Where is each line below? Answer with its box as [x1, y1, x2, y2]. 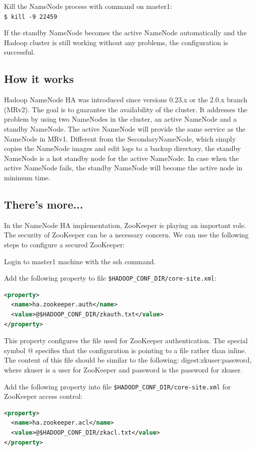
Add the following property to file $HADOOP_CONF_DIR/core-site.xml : [4, 273, 217, 283]
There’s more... [4, 196, 83, 212]
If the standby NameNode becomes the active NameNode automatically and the [4, 27, 247, 38]
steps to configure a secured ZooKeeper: [4, 239, 125, 249]
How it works [4, 71, 74, 86]
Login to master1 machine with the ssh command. [4, 256, 156, 266]
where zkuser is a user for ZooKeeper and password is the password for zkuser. [4, 364, 243, 375]
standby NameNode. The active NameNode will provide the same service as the [4, 124, 246, 134]
